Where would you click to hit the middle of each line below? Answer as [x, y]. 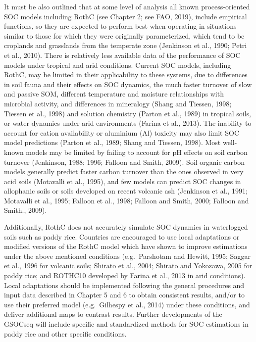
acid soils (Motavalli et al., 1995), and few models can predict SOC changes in [123, 181]
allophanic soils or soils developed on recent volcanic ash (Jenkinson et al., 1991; [126, 191]
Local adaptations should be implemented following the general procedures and [124, 285]
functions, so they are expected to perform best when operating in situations [120, 26]
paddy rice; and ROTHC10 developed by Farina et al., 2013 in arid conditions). [125, 275]
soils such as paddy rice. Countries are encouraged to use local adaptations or [122, 236]
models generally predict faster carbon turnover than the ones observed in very [124, 171]
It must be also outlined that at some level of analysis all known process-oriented [127, 6]
